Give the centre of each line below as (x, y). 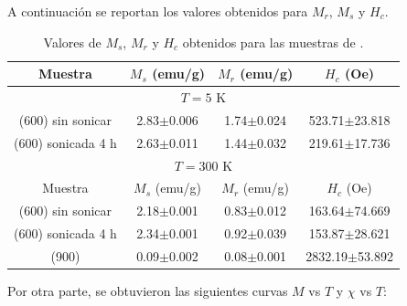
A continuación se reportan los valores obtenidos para (158, 11)
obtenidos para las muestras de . (273, 42)
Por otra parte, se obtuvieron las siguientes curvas (148, 291)
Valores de (72, 42)
